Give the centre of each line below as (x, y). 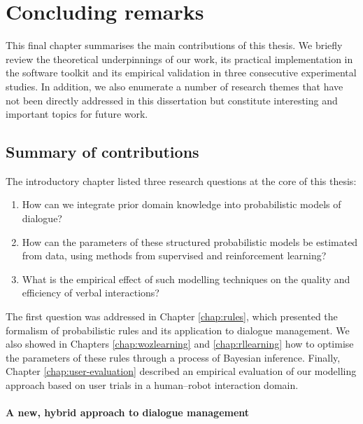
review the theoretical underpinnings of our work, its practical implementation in (179, 59)
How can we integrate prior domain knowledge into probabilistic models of (181, 204)
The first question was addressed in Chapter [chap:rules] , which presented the (172, 316)
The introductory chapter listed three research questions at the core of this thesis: (181, 180)
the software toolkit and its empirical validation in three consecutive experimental (181, 73)
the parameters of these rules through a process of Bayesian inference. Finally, (173, 357)
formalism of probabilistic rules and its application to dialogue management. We (178, 330)
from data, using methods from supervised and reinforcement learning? (174, 255)
